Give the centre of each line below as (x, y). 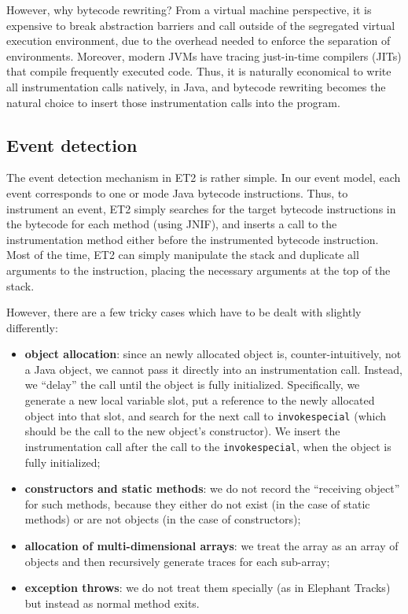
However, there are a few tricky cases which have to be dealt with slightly (184, 312)
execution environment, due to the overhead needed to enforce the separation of (198, 41)
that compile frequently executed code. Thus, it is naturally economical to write (199, 71)
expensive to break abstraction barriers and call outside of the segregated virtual (201, 25)
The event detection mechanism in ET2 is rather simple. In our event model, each (204, 178)
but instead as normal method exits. (112, 603)
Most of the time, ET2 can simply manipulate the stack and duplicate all (183, 255)
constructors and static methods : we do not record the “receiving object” (212, 488)
